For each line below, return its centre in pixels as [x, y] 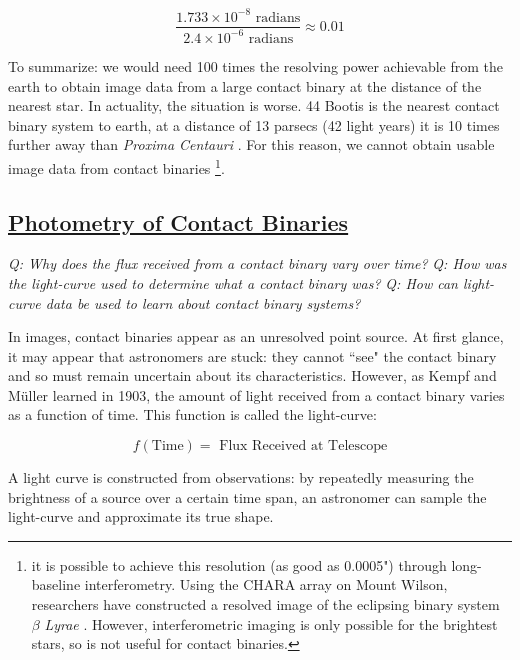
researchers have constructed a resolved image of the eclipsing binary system [265, 604]
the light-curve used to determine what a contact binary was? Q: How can [233, 282]
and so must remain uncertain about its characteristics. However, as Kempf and [252, 375]
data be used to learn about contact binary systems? [203, 302]
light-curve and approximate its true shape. [141, 516]
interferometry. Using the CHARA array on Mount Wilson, [266, 584]
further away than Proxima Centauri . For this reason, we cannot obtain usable [251, 144]
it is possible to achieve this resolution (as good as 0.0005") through [239, 564]
